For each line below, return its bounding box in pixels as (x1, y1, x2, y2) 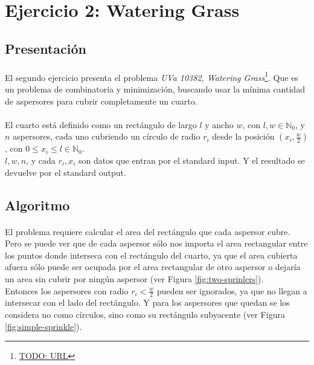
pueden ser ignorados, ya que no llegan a (156, 284, 307, 297)
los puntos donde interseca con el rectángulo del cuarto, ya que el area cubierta (5, 248, 298, 261)
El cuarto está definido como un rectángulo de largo (5, 118, 197, 131)
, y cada (26, 153, 56, 166)
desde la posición (212, 130, 275, 143)
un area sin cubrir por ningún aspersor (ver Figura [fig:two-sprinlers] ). (5, 272, 264, 285)
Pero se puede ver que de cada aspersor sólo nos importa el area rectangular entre (5, 237, 308, 250)
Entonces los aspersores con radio (5, 284, 129, 297)
